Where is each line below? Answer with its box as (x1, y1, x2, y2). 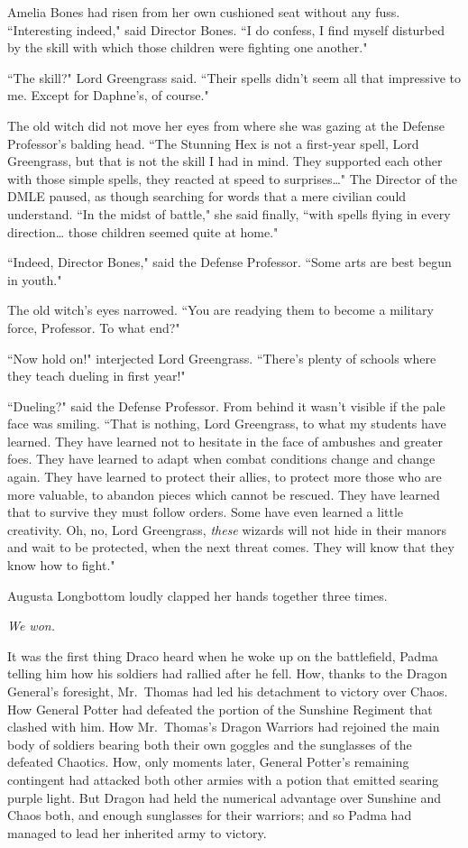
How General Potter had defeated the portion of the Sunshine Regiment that (7, 699, 433, 718)
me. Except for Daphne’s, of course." (7, 86, 209, 105)
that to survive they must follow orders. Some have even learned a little (7, 502, 404, 521)
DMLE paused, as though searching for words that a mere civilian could (7, 187, 407, 206)
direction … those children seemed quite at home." (7, 222, 279, 241)
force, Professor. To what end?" (7, 318, 180, 336)
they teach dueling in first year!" (7, 366, 186, 385)
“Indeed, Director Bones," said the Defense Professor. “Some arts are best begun (7, 253, 452, 272)
